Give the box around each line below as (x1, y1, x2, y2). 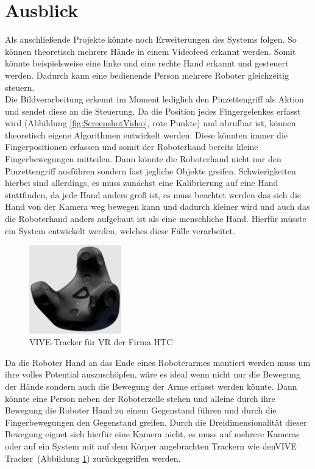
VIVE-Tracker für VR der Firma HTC (29, 335, 173, 348)
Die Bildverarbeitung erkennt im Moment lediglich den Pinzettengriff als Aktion (5, 93, 304, 106)
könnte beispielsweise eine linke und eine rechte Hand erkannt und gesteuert (5, 57, 289, 70)
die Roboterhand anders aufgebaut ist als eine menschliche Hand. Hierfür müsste (5, 212, 306, 225)
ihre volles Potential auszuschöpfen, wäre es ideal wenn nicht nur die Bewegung (5, 368, 300, 381)
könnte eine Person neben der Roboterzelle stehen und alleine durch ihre (5, 392, 275, 404)
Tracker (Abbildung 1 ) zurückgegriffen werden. (5, 451, 181, 464)
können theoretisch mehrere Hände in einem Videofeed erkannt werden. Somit (5, 45, 296, 57)
